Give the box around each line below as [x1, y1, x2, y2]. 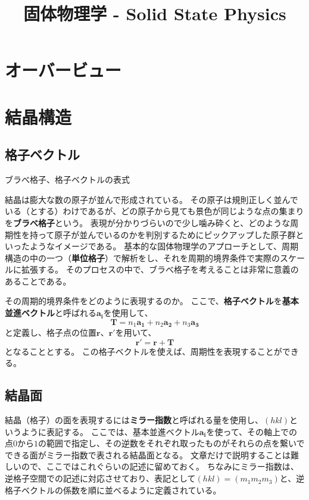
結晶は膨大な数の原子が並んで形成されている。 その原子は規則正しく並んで [5, 193, 298, 205]
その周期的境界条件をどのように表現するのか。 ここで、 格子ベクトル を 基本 [5, 295, 299, 307]
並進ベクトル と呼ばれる [5, 307, 96, 319]
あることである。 [5, 274, 71, 287]
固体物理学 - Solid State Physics [23, 1, 286, 26]
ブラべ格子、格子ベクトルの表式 [5, 173, 130, 186]
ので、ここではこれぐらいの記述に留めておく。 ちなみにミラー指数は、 [21, 460, 299, 473]
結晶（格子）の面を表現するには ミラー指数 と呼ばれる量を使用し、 [5, 414, 263, 426]
